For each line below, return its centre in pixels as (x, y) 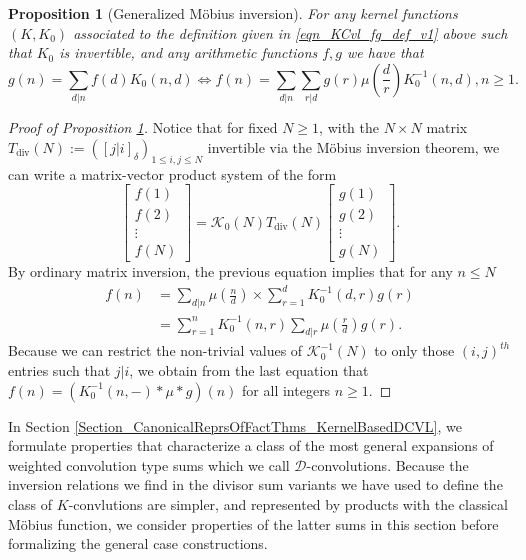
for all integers (286, 389)
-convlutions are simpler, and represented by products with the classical (288, 504)
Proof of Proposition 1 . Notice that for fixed (143, 127)
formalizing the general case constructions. (138, 543)
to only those (414, 350)
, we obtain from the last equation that (249, 370)
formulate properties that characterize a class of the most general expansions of (251, 445)
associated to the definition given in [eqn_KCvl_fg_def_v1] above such (290, 32)
